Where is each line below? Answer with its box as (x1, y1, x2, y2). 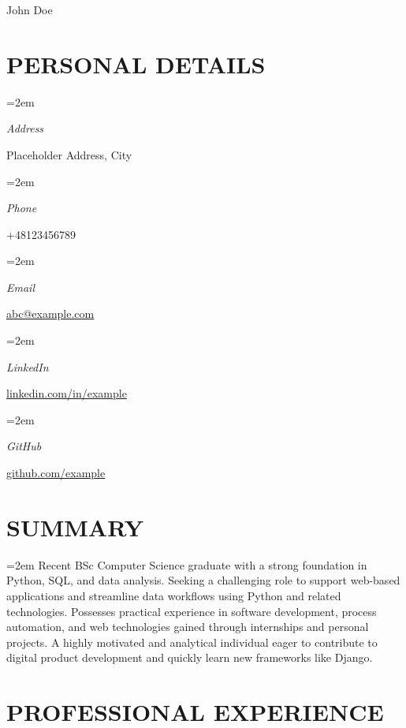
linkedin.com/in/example (6, 385, 127, 401)
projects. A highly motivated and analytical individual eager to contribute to (6, 633, 378, 650)
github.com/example (6, 465, 106, 481)
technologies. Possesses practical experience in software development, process (6, 603, 377, 619)
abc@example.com (6, 305, 95, 322)
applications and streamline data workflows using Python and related (6, 587, 341, 603)
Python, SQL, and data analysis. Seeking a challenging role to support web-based (6, 572, 400, 588)
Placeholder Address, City (6, 146, 132, 162)
